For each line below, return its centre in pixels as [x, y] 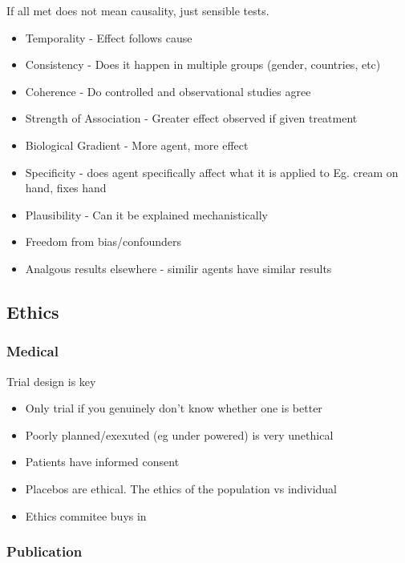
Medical [32, 351]
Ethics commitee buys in [86, 515]
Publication [45, 551]
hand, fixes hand [66, 188]
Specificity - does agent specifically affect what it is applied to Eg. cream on [212, 172]
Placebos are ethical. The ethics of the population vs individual [181, 488]
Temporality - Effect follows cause [109, 37]
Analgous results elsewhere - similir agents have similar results [178, 268]
